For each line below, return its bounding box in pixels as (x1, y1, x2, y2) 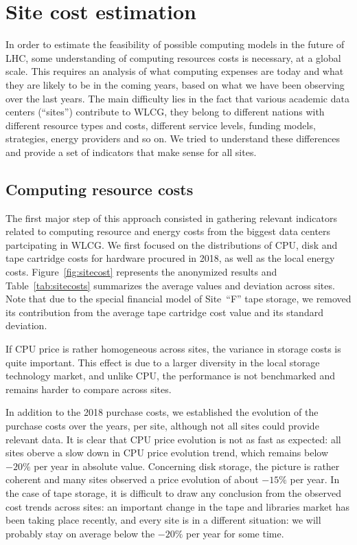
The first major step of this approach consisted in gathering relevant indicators (5, 210, 337, 225)
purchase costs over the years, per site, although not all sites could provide (5, 418, 319, 432)
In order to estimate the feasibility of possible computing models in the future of (5, 37, 345, 52)
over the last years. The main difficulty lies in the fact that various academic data (5, 91, 349, 105)
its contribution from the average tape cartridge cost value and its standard (5, 304, 323, 319)
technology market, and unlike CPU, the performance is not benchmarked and (5, 368, 335, 383)
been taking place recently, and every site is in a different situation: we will (5, 513, 321, 527)
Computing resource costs (5, 178, 194, 199)
